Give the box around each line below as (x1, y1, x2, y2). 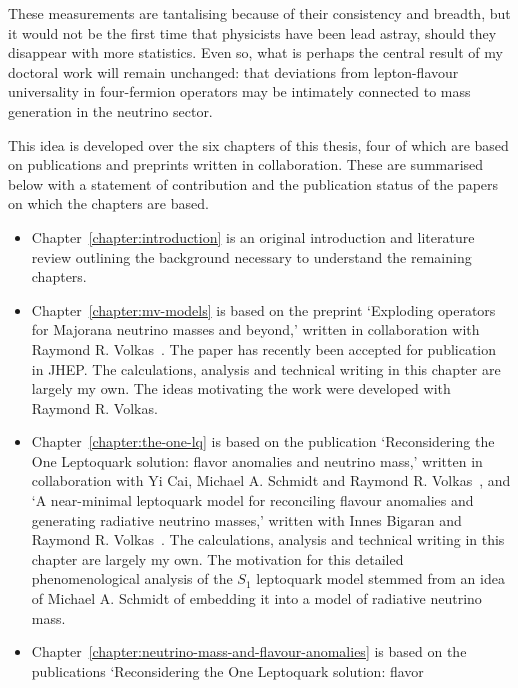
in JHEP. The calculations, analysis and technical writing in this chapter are (31, 358, 501, 379)
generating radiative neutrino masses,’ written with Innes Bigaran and (31, 509, 462, 530)
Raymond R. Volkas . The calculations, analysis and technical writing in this (31, 529, 505, 550)
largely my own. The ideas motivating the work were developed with (31, 378, 451, 399)
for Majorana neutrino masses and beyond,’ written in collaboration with (31, 319, 480, 340)
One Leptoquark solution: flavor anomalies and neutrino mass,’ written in (31, 450, 483, 471)
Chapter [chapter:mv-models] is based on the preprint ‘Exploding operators (31, 299, 496, 320)
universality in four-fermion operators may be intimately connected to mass (8, 81, 471, 102)
